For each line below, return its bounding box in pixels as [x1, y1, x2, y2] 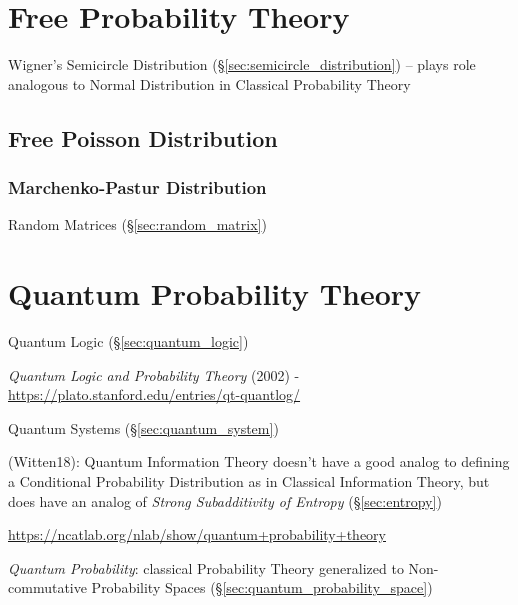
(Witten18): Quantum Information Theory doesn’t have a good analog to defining [8, 451, 510, 472]
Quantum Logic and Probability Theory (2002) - [8, 364, 300, 385]
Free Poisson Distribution [8, 122, 278, 153]
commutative [8, 577, 87, 598]
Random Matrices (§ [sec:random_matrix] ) [8, 214, 267, 235]
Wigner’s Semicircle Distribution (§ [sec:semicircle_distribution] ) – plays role [8, 54, 476, 75]
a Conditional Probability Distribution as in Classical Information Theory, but [8, 471, 490, 491]
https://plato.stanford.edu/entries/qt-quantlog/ [8, 384, 301, 405]
